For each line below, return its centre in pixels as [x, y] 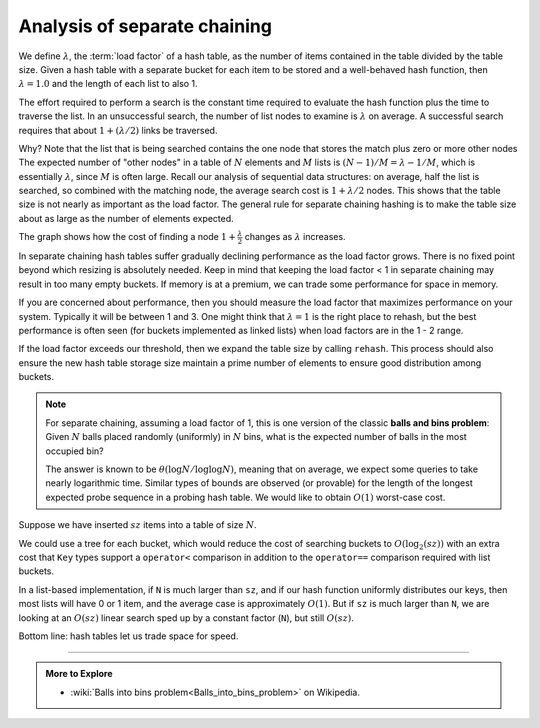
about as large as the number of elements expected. [126, 218]
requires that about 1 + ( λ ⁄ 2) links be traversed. [118, 130]
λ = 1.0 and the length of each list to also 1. [108, 84]
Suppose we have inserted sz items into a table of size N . [137, 525]
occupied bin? [74, 451]
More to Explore [79, 674]
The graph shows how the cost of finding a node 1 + [127, 237]
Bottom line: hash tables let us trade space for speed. [128, 636]
